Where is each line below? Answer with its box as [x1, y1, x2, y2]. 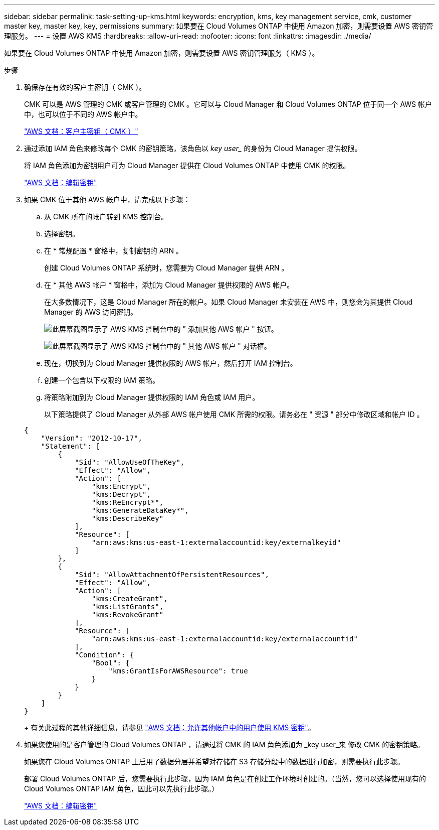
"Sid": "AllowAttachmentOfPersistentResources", [75, 571, 269, 579]
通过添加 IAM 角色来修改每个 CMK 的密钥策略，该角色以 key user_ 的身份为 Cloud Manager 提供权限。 [24, 144, 362, 153]
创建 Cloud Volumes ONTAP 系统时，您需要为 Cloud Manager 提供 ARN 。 [44, 263, 289, 272]
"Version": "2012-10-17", [41, 434, 143, 442]
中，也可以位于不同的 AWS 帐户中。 [24, 110, 142, 118]
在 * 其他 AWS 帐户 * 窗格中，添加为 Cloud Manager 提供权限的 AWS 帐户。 [44, 281, 294, 289]
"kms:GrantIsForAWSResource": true [108, 667, 248, 675]
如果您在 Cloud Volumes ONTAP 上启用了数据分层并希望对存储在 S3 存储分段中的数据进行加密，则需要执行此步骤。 [24, 757, 404, 766]
